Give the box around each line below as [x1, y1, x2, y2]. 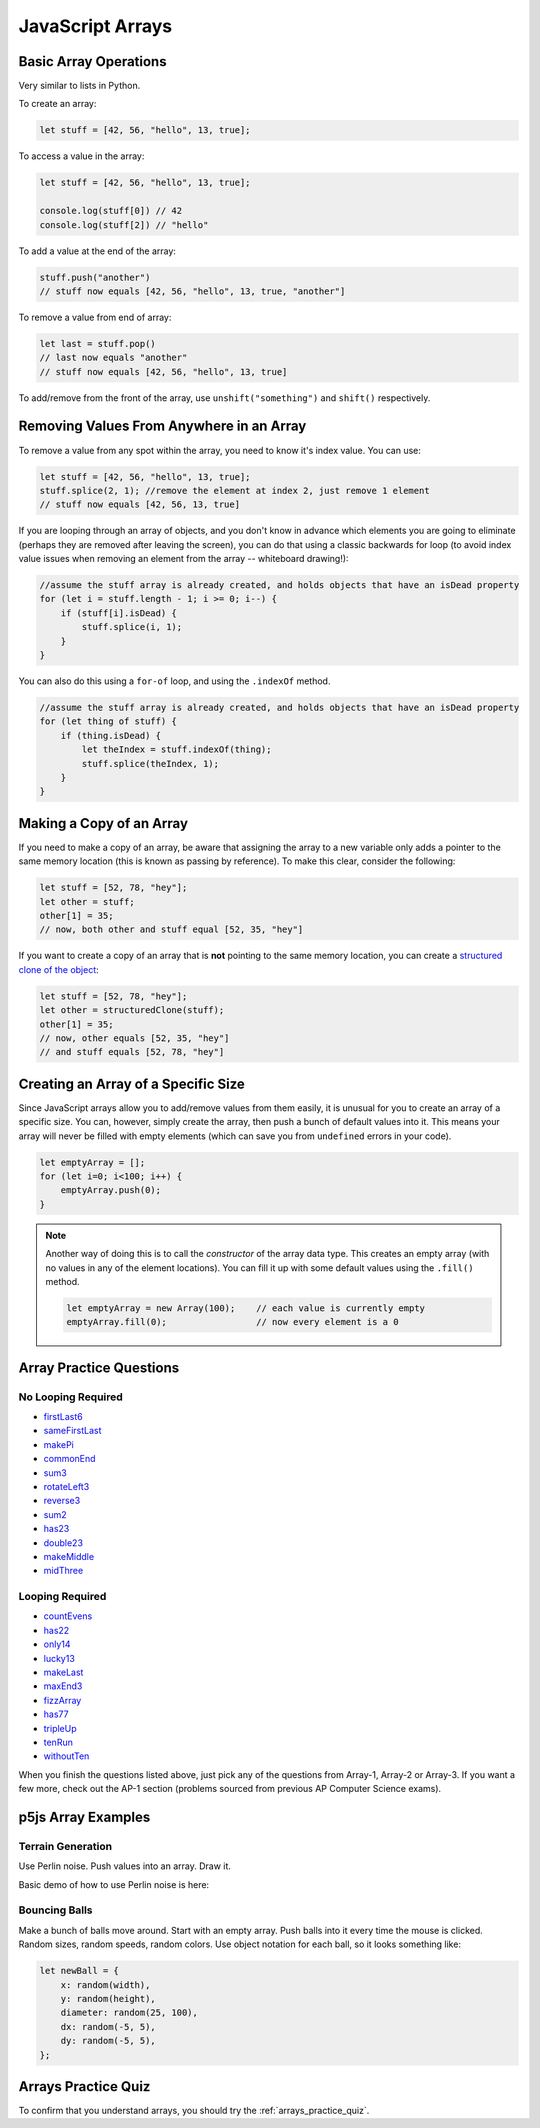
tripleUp [43, 1722, 77, 1734]
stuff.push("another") [39, 271, 151, 283]
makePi [43, 1438, 74, 1450]
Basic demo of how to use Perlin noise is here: [18, 1878, 210, 1890]
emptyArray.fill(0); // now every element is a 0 [66, 1316, 399, 1328]
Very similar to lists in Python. [18, 80, 141, 92]
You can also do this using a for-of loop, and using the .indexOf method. [18, 675, 331, 687]
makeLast [43, 1666, 84, 1679]
